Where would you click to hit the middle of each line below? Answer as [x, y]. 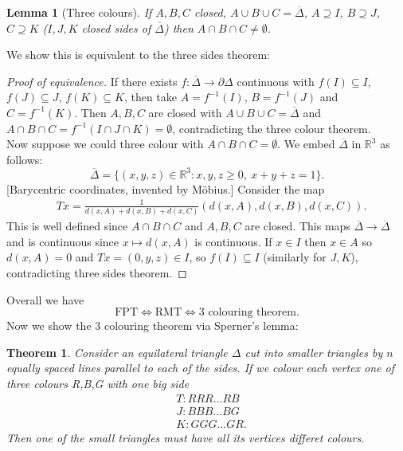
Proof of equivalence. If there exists [92, 81]
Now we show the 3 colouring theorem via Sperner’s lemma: [153, 326]
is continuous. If [233, 241]
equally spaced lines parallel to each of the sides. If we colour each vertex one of [200, 368]
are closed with [185, 112]
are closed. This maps [297, 226]
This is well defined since [67, 226]
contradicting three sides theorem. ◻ [97, 273]
